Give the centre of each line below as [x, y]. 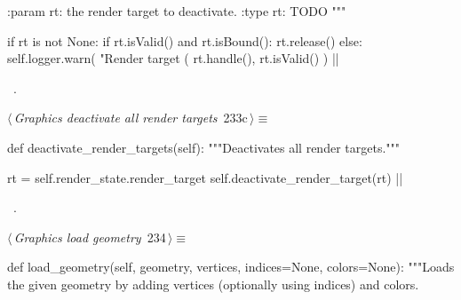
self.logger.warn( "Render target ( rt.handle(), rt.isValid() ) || [173, 58]
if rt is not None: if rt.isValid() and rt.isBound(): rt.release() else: [185, 40]
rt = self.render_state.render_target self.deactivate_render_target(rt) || [205, 177]
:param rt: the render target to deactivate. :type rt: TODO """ [177, 11]
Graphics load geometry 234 [90, 237]
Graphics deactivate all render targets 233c [131, 118]
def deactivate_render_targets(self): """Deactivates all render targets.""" [204, 147]
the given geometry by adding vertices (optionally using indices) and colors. [213, 284]
